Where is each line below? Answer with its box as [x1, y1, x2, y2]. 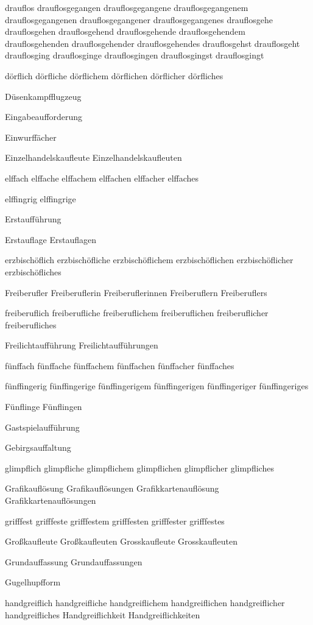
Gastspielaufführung [5, 420, 80, 433]
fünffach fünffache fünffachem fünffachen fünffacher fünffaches [5, 359, 234, 372]
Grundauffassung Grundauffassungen [5, 555, 142, 568]
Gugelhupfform [5, 576, 61, 588]
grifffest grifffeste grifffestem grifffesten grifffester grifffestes [5, 514, 225, 527]
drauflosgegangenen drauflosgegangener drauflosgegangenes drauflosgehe [5, 13, 273, 26]
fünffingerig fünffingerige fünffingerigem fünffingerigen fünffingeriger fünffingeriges [5, 380, 309, 392]
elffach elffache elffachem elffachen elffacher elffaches [5, 171, 199, 184]
